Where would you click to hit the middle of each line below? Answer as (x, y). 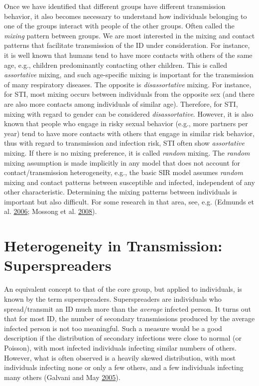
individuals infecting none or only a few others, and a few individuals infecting (124, 367)
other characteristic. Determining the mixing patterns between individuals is (121, 192)
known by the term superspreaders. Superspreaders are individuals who (113, 298)
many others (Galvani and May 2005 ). (62, 377)
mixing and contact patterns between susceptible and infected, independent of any (129, 182)
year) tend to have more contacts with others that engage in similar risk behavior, (129, 133)
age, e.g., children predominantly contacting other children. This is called (116, 65)
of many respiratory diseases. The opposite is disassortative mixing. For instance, (128, 84)
